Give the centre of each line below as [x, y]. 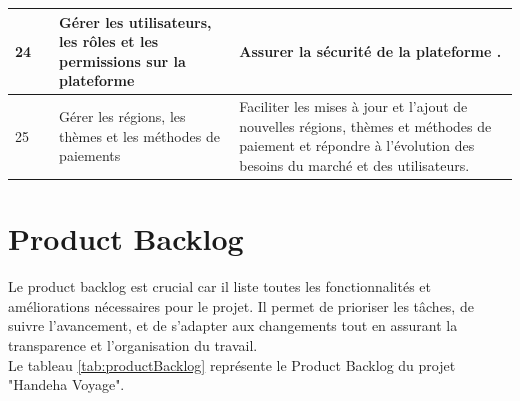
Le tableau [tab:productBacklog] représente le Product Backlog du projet [232, 364]
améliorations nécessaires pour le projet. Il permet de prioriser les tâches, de [241, 305]
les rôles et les [109, 41]
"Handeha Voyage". [66, 384]
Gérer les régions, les [122, 115]
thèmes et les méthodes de [139, 135]
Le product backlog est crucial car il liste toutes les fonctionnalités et [219, 286]
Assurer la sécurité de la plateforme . [370, 50]
